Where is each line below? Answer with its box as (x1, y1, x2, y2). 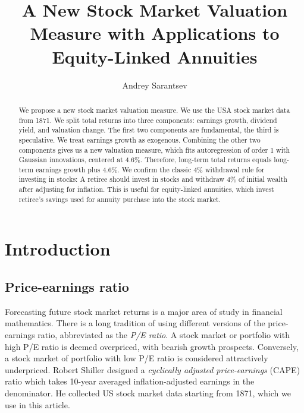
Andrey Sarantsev (122, 78, 187, 91)
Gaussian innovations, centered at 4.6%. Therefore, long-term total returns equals (18, 155, 272, 165)
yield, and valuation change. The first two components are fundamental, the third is (18, 125, 279, 135)
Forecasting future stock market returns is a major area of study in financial (5, 305, 283, 317)
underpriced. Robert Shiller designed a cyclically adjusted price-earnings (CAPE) (5, 363, 300, 376)
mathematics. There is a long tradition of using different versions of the (5, 317, 265, 329)
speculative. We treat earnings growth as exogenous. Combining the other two (18, 134, 261, 144)
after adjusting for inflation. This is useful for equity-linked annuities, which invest (18, 184, 274, 194)
